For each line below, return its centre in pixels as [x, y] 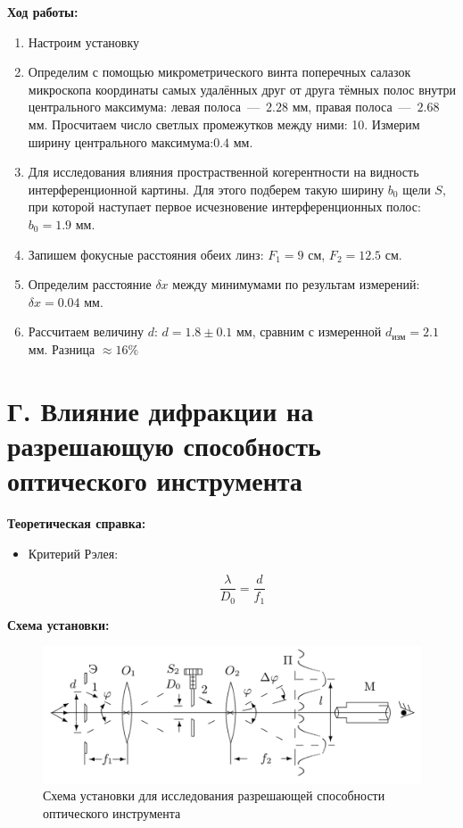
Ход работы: [43, 12]
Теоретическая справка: [77, 523]
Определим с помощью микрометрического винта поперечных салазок [219, 72]
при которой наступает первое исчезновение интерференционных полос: [224, 207]
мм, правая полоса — [351, 107]
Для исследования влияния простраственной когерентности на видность [223, 172]
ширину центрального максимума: [121, 141]
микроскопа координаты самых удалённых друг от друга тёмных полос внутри [242, 89]
